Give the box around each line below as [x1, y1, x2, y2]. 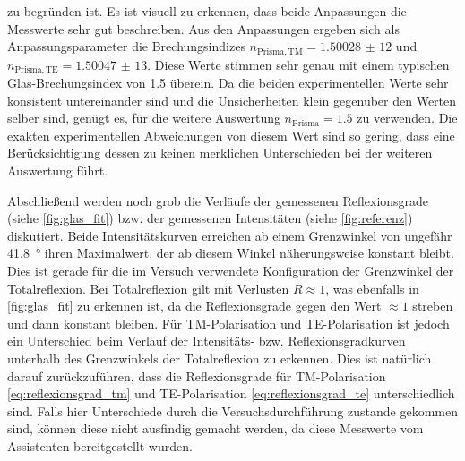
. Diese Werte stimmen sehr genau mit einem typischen [147, 55, 450, 73]
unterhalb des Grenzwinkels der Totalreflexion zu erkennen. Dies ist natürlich [7, 349, 432, 367]
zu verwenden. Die [357, 108, 458, 127]
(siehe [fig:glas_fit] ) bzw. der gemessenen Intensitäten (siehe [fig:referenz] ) [7, 209, 413, 227]
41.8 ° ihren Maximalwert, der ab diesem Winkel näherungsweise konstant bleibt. [7, 243, 454, 262]
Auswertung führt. [7, 161, 108, 180]
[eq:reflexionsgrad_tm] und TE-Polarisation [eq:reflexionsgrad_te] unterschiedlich [7, 384, 455, 403]
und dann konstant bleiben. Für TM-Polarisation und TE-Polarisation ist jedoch [7, 313, 450, 332]
